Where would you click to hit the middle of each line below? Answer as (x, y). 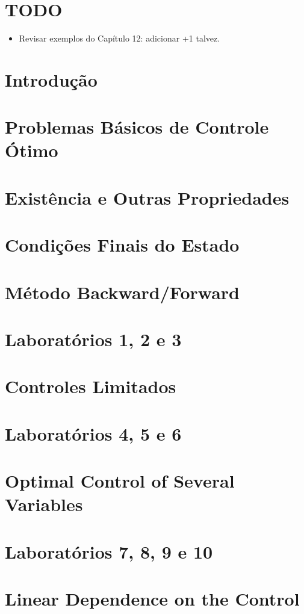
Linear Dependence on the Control (152, 599)
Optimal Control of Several (120, 481)
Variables (44, 504)
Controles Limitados (91, 386)
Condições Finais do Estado (122, 245)
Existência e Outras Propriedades (147, 197)
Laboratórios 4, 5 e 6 (93, 433)
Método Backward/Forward (122, 292)
